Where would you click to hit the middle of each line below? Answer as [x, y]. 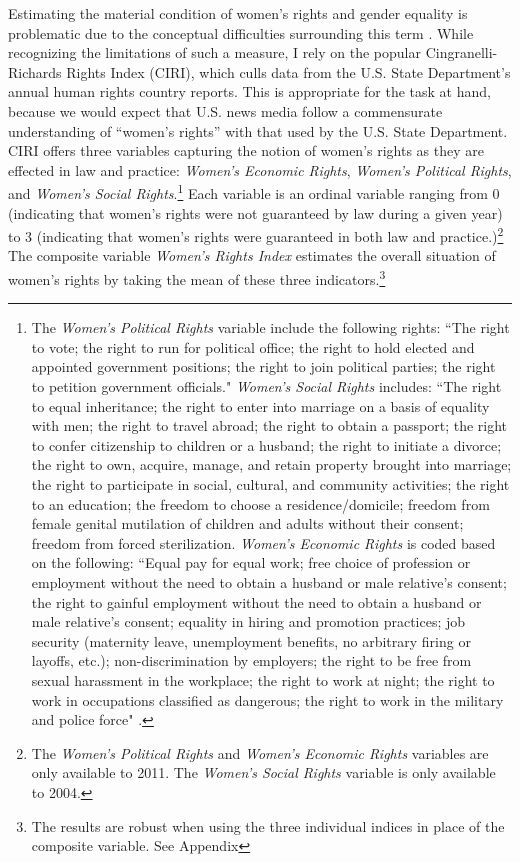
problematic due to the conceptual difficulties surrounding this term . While [241, 32]
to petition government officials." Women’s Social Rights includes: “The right [266, 386]
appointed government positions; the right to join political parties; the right [263, 366]
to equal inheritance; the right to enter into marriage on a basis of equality [260, 405]
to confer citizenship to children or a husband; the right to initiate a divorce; [266, 444]
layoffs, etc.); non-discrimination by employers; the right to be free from [251, 660]
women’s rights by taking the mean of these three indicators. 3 [197, 277]
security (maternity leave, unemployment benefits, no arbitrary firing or [251, 640]
